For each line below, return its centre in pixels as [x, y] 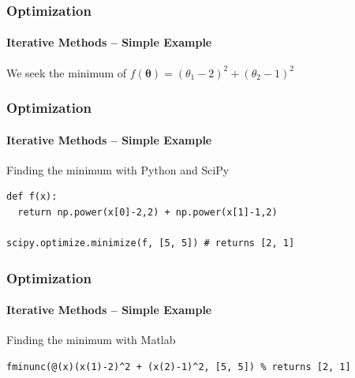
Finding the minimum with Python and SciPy [118, 169]
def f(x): [32, 197]
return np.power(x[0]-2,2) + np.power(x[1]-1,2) [148, 213]
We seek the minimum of [67, 72]
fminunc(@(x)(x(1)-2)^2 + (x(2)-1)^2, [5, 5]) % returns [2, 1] [179, 367]
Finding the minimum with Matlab [91, 340]
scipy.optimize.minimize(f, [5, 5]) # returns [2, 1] [151, 243]
